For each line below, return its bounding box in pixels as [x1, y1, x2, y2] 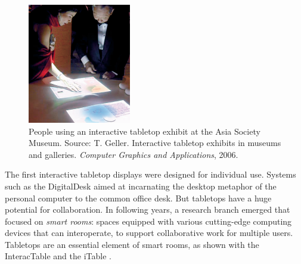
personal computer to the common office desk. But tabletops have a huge [5, 191, 272, 204]
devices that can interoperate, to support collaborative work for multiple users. [5, 226, 293, 239]
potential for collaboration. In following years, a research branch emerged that [5, 203, 290, 216]
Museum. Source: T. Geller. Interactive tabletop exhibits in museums [29, 136, 281, 149]
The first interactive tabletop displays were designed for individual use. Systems [5, 168, 296, 181]
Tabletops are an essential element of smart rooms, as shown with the [5, 238, 259, 250]
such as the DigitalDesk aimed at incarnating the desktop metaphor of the [5, 179, 277, 192]
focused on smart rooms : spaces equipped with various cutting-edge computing [5, 215, 292, 227]
